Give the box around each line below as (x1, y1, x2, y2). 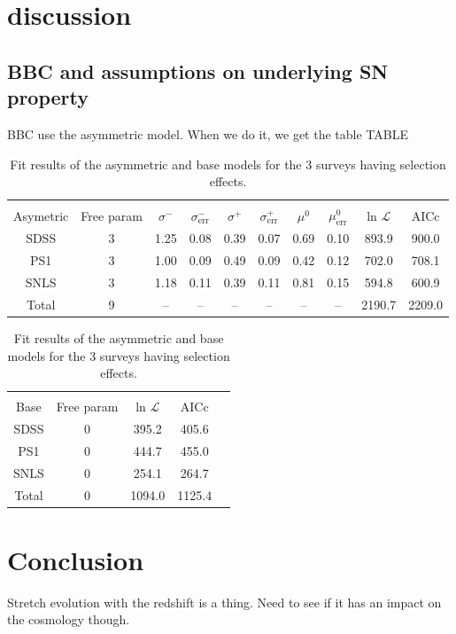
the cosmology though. (7, 610, 130, 629)
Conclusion (7, 541, 144, 577)
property (7, 83, 89, 111)
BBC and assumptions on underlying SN (7, 57, 389, 84)
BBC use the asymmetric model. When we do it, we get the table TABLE (7, 124, 408, 143)
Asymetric (13, 206, 69, 224)
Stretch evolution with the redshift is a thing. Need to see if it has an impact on (7, 592, 442, 611)
